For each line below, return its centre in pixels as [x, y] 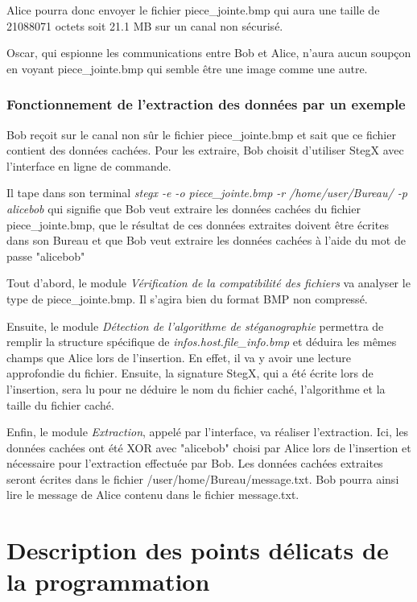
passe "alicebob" [46, 256]
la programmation [108, 581]
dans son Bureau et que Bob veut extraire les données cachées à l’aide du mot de [206, 240]
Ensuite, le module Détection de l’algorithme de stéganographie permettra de [195, 326]
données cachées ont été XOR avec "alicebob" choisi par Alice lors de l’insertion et [209, 447]
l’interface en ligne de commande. [89, 165]
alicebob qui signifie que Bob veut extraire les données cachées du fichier [184, 208]
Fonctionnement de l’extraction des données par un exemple [206, 104]
